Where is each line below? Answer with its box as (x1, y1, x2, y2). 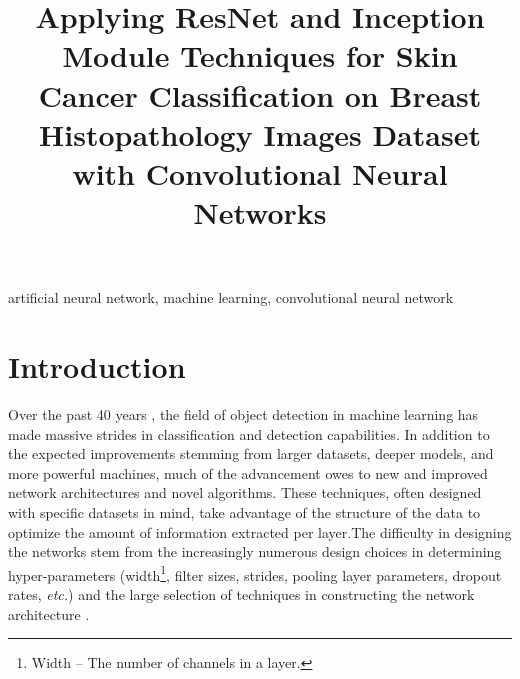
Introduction (8, 346, 186, 387)
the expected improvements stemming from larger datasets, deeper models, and (8, 443, 494, 464)
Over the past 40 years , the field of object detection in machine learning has (8, 404, 479, 425)
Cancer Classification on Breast (38, 74, 482, 115)
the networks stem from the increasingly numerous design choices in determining (8, 541, 502, 562)
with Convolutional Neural (72, 152, 448, 193)
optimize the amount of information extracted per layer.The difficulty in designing (8, 521, 512, 542)
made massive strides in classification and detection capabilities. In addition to (8, 423, 490, 444)
